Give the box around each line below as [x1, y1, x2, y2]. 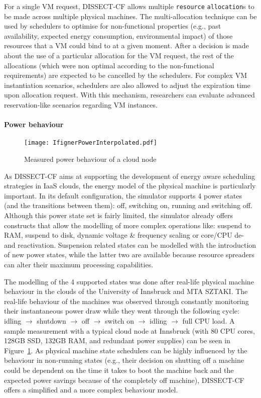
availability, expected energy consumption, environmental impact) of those [4, 30, 233, 41]
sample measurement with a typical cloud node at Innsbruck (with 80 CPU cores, [4, 325, 255, 336]
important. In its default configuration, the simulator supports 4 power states [4, 190, 242, 201]
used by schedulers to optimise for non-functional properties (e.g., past [4, 21, 221, 31]
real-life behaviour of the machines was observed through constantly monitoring [4, 295, 249, 306]
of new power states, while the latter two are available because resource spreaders [4, 249, 254, 260]
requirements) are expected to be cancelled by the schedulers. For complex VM [4, 70, 247, 80]
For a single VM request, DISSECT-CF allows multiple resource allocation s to [4, 1, 254, 11]
